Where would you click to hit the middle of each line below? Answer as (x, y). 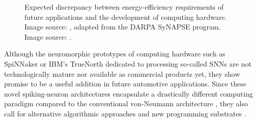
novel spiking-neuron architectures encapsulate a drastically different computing (128, 93)
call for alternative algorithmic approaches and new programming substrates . (125, 113)
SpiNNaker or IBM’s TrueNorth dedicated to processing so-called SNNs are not (128, 63)
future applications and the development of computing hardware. (126, 17)
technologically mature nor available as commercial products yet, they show (122, 73)
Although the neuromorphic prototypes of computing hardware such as (115, 54)
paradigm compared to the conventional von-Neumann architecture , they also (126, 103)
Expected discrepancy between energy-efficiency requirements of (124, 7)
